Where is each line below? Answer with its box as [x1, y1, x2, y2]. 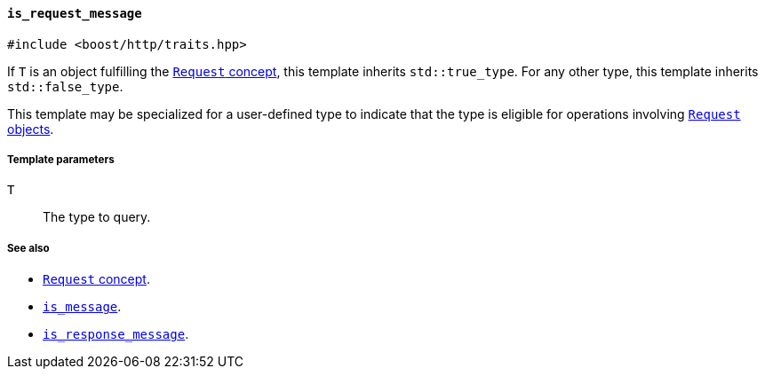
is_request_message [7, 6, 142, 20]
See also [7, 241, 50, 255]
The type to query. [43, 209, 151, 225]
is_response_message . [43, 326, 189, 342]
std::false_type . [7, 78, 124, 94]
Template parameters [7, 153, 115, 166]
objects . [7, 121, 54, 137]
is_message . [43, 299, 122, 315]
